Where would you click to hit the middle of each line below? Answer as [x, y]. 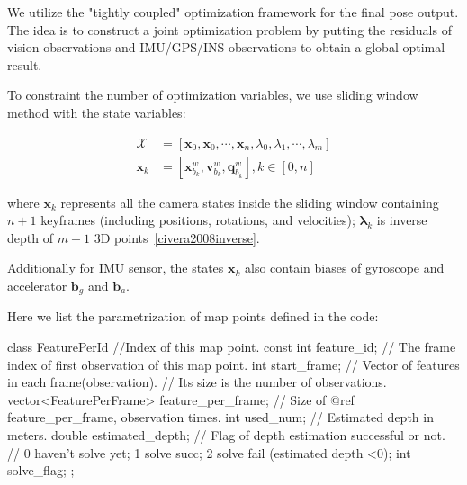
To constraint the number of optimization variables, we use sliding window [213, 95]
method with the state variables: [97, 112]
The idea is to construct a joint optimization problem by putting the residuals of [229, 29]
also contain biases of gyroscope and [345, 268]
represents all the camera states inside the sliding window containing [250, 202]
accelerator [37, 285]
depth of [30, 237]
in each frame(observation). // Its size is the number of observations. [197, 382]
